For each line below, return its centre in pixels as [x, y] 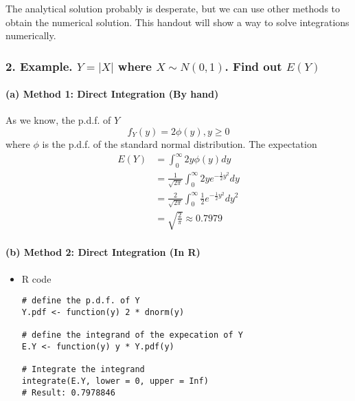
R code [36, 278]
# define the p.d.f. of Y [81, 301]
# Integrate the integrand [83, 370]
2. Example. [39, 66]
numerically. [31, 35]
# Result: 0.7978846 [68, 392]
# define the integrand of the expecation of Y [132, 335]
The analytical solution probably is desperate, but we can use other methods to [173, 8]
